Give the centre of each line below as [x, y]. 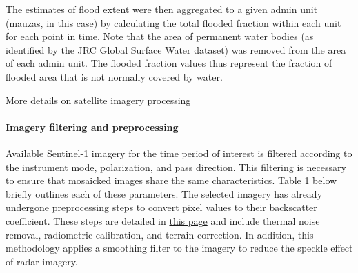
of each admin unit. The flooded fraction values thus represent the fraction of [169, 63]
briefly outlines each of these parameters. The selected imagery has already [164, 193]
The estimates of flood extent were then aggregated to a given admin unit [162, 9]
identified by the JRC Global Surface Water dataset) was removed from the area [176, 49]
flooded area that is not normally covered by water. [114, 76]
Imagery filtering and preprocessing [92, 127]
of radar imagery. [42, 261]
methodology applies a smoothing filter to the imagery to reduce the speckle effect [179, 248]
